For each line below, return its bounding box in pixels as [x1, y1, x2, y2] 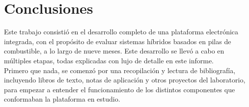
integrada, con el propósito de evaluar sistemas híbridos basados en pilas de [4, 36, 231, 46]
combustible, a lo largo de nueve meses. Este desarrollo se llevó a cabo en [4, 46, 224, 56]
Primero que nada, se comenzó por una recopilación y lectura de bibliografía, [4, 65, 236, 75]
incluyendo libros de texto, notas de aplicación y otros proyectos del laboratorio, [4, 75, 246, 85]
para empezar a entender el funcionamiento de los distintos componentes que [4, 84, 235, 94]
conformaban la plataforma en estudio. [4, 94, 120, 104]
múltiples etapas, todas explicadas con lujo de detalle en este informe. [4, 55, 214, 65]
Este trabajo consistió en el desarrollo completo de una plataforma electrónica [4, 27, 239, 37]
